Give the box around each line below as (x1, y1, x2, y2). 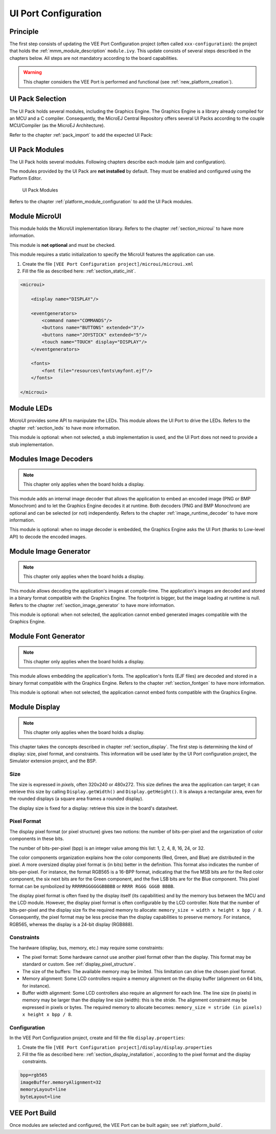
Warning (23, 69, 42, 75)
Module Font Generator (9, 632, 85, 641)
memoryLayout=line (20, 1086, 66, 1093)
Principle (9, 27, 39, 36)
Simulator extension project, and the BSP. (9, 758, 97, 764)
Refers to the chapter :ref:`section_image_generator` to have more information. (9, 602, 175, 608)
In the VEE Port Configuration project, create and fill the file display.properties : (9, 1035, 186, 1041)
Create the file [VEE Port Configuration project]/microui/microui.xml (22, 261, 194, 267)
